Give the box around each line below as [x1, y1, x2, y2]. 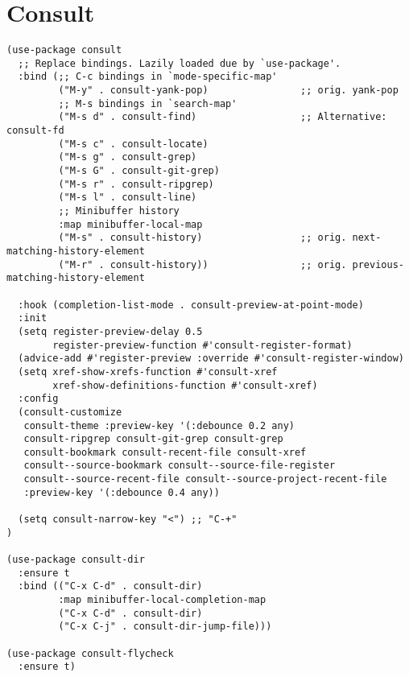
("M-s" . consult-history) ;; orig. [58, 232, 347, 244]
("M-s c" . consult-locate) [58, 138, 209, 150]
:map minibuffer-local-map [58, 218, 203, 230]
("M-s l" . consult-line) [58, 192, 197, 204]
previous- [352, 258, 404, 270]
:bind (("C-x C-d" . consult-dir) [18, 580, 203, 592]
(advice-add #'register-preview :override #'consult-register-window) [18, 353, 404, 365]
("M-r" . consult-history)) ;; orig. [58, 258, 347, 270]
